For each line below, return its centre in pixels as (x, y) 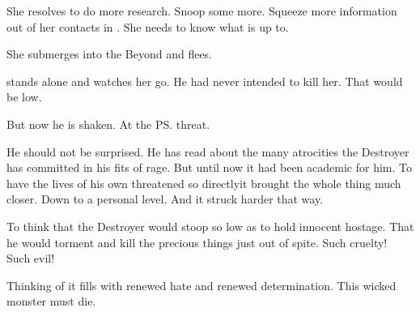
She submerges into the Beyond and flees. (110, 54)
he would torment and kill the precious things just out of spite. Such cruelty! (197, 242)
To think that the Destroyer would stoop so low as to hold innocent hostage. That (210, 226)
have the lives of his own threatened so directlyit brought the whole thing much (204, 183)
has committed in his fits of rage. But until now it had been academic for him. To (209, 167)
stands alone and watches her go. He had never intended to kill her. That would (205, 81)
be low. (24, 97)
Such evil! (31, 258)
